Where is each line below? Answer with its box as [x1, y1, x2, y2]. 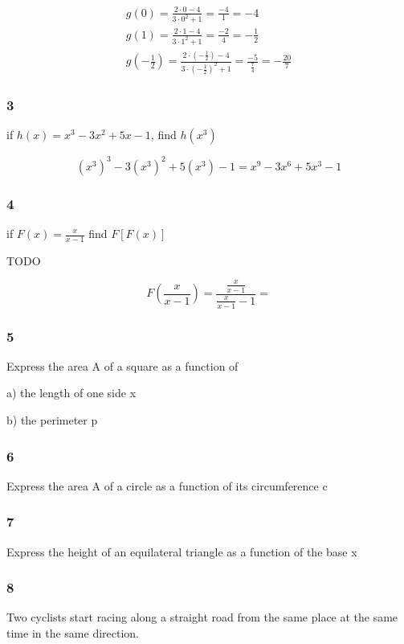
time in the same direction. [6, 625, 139, 642]
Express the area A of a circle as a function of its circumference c [6, 477, 328, 494]
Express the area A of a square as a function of [6, 357, 239, 374]
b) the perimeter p [6, 412, 98, 429]
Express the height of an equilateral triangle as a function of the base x [6, 543, 357, 560]
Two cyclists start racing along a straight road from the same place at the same [6, 609, 398, 626]
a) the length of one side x [6, 384, 137, 401]
